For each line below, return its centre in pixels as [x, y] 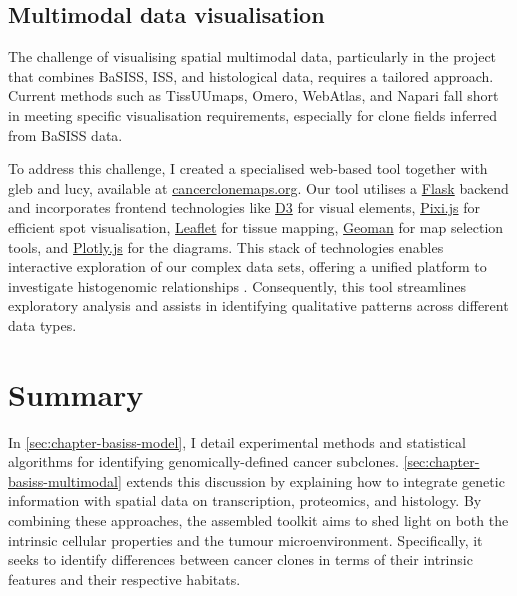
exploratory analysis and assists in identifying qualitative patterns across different [258, 305]
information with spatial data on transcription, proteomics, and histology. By [245, 500]
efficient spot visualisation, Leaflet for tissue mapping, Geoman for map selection [256, 226]
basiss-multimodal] [65, 480]
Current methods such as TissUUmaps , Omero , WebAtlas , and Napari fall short [253, 95]
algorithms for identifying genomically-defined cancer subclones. [203, 461]
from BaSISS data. [65, 134]
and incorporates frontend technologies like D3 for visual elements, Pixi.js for [244, 207]
